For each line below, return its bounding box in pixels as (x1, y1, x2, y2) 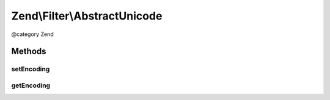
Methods (11, 46, 46, 57)
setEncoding (11, 65, 50, 73)
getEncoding (11, 81, 51, 90)
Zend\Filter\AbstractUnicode (11, 9, 163, 23)
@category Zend (11, 30, 54, 38)
